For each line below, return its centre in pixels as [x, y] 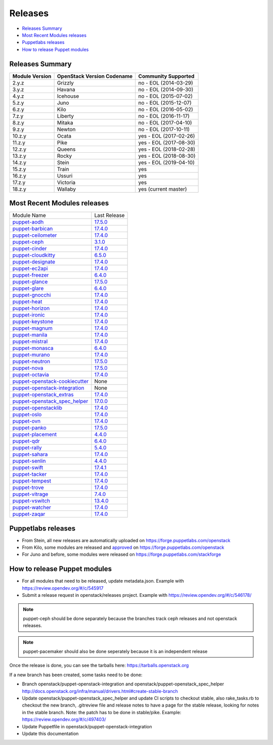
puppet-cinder [30, 249]
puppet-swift [28, 468]
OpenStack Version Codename [95, 76]
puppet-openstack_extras [43, 395]
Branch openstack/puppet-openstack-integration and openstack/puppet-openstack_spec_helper [123, 684]
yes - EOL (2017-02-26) [167, 136]
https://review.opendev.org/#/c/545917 [63, 588]
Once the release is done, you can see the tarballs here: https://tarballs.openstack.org [99, 666]
